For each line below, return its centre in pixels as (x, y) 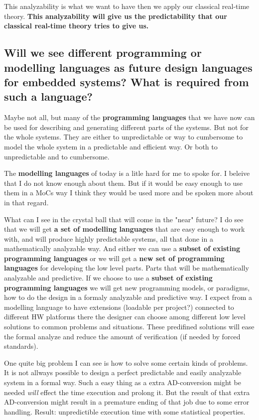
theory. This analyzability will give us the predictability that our (116, 16)
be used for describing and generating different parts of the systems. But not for (126, 127)
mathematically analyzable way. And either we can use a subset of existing (122, 248)
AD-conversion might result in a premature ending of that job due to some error (127, 402)
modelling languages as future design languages (128, 67)
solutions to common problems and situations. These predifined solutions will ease (129, 327)
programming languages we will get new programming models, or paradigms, (127, 287)
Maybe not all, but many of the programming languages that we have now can (129, 117)
